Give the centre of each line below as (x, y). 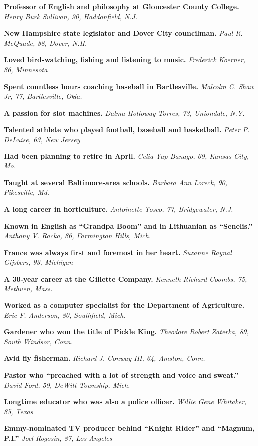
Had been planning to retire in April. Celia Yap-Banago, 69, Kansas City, (127, 156)
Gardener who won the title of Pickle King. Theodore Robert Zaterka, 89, (126, 332)
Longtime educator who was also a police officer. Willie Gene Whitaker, (125, 401)
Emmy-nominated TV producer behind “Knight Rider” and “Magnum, (129, 428)
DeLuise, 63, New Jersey (42, 139)
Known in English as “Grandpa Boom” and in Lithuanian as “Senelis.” (128, 225)
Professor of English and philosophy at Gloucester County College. (122, 6)
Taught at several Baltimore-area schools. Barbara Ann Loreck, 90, (116, 182)
